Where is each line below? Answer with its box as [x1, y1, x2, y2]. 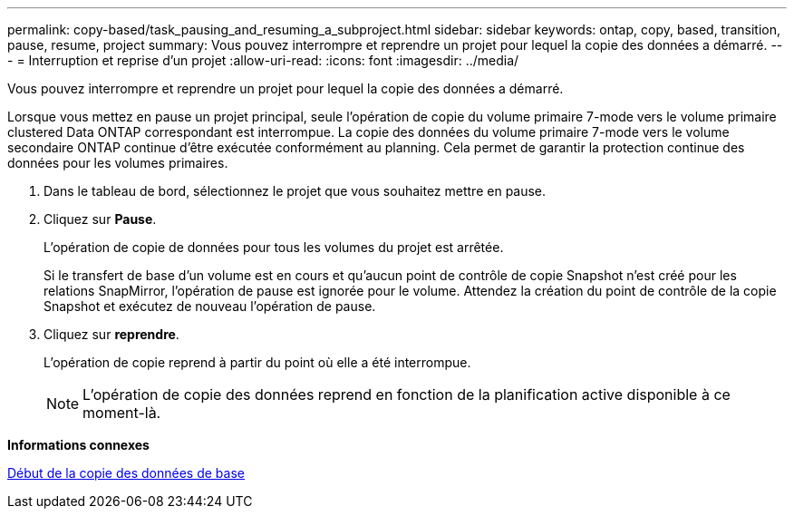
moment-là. [82, 404, 161, 422]
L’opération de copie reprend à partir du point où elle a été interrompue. [44, 355, 471, 370]
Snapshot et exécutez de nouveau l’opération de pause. [44, 298, 376, 314]
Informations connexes [7, 437, 150, 453]
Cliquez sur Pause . [44, 211, 157, 227]
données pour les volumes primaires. [7, 155, 228, 170]
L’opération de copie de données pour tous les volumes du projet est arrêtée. [44, 239, 504, 255]
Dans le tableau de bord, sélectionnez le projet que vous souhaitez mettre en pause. [44, 183, 547, 199]
